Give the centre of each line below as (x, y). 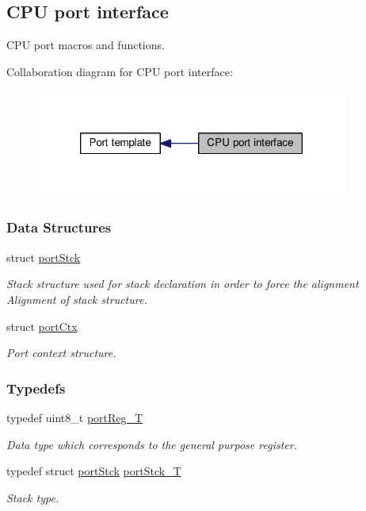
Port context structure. (61, 353)
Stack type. (33, 497)
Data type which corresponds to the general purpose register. (152, 444)
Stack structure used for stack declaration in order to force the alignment (183, 284)
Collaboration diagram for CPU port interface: (120, 71)
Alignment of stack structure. (77, 299)
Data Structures (59, 227)
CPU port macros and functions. (86, 45)
